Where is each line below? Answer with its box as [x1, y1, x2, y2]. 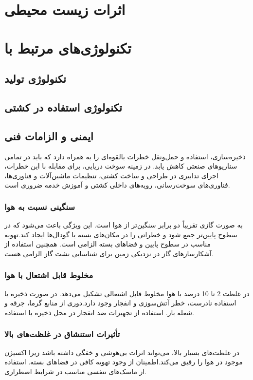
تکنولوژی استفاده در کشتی [4, 99, 122, 114]
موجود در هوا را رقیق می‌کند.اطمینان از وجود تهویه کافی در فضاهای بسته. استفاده [4, 357, 243, 367]
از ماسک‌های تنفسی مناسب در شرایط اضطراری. [4, 366, 147, 376]
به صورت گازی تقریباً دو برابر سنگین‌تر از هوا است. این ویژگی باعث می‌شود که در [4, 220, 243, 230]
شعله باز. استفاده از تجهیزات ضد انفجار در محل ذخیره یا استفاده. [4, 307, 194, 317]
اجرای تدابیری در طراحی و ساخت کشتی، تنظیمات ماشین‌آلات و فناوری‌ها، [4, 170, 218, 180]
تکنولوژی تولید [4, 71, 66, 86]
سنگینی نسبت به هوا [4, 200, 75, 212]
